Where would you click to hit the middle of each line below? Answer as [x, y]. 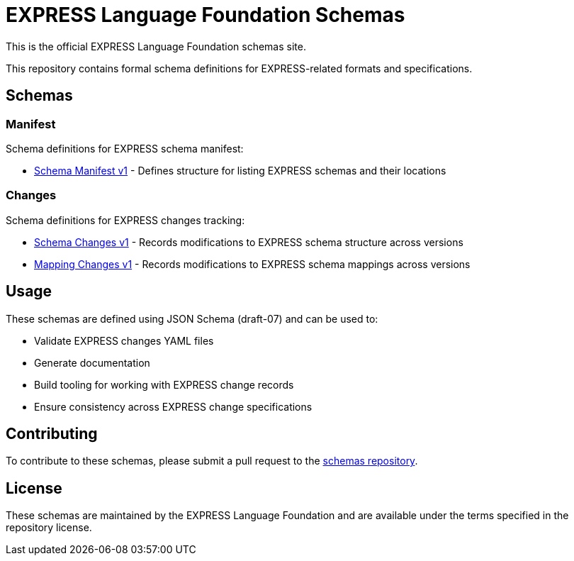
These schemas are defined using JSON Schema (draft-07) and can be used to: [192, 318]
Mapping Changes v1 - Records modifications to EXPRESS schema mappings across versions [252, 264]
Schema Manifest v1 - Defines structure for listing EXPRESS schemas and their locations [240, 170]
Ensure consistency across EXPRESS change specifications [173, 406]
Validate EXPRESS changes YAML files [124, 340]
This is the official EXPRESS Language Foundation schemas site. [156, 46]
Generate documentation [92, 362]
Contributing [52, 433]
